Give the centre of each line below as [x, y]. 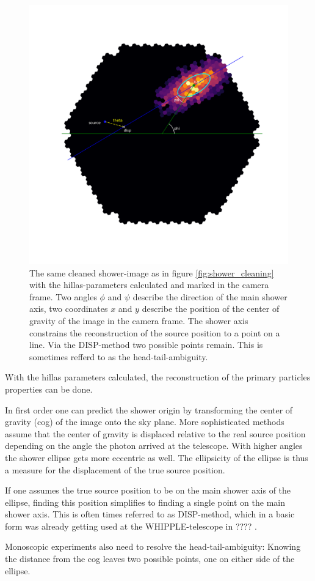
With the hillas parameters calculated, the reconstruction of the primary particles [158, 377]
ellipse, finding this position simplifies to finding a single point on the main [145, 502]
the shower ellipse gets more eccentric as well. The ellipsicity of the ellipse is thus [157, 457]
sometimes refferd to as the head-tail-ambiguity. [119, 356]
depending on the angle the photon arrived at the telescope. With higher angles [154, 446]
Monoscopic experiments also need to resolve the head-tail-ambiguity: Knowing [153, 546]
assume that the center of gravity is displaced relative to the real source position [155, 433]
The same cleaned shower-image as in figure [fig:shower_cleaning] [152, 272]
